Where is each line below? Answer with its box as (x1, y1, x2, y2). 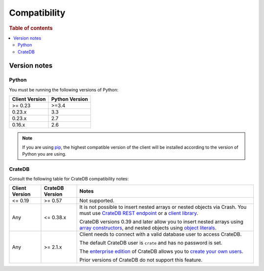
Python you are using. (22, 151, 66, 157)
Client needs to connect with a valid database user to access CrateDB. (79, 231, 242, 238)
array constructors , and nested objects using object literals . (79, 225, 217, 231)
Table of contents (9, 24, 53, 31)
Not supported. (79, 197, 114, 204)
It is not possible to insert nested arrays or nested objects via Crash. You (79, 203, 247, 210)
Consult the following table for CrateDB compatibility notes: (9, 176, 129, 182)
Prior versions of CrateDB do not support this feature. (79, 257, 203, 264)
